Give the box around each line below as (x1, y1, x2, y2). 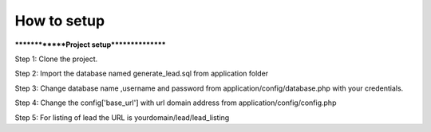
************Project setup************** (14, 40, 167, 49)
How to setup (14, 12, 105, 29)
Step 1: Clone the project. (14, 54, 98, 64)
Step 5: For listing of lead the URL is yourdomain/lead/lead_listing (14, 112, 230, 122)
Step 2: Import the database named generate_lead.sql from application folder (14, 68, 269, 79)
